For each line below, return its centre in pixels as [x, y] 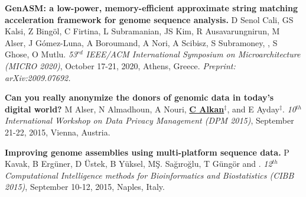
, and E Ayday [253, 109]
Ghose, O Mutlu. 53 [41, 54]
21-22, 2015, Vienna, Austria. [58, 132]
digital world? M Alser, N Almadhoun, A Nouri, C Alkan [115, 109]
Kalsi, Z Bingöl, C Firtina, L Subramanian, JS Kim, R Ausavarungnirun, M [142, 31]
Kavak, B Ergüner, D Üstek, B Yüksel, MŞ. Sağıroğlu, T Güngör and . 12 [139, 164]
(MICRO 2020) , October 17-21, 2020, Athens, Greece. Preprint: [120, 65]
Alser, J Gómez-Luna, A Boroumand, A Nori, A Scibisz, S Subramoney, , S [141, 42]
